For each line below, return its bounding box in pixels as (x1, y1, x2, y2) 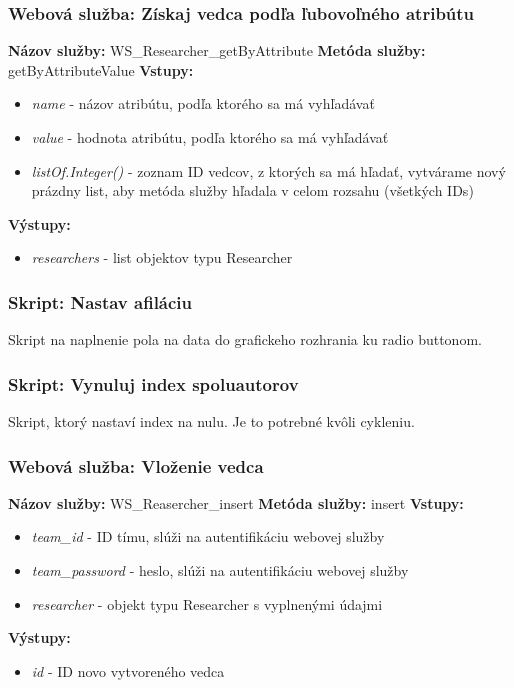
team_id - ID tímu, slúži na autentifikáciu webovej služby (31, 526, 385, 547)
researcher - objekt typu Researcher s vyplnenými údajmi (31, 593, 383, 614)
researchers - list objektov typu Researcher (31, 247, 293, 268)
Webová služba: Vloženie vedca (8, 453, 264, 478)
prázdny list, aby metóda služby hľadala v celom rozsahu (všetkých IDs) (31, 180, 474, 201)
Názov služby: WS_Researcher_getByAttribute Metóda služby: (8, 40, 426, 61)
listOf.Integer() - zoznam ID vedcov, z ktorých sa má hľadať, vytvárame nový (31, 160, 506, 181)
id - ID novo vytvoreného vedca (31, 660, 225, 681)
